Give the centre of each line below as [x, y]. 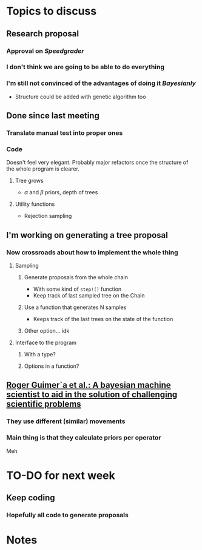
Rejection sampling [48, 216]
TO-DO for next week [61, 475]
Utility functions [35, 204]
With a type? [40, 355]
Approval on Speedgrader [45, 51]
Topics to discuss [52, 11]
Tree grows [29, 181]
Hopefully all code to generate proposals [67, 515]
